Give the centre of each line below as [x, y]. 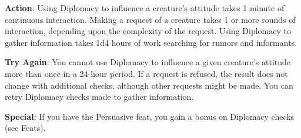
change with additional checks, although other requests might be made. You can [149, 85]
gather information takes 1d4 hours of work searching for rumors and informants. [151, 42]
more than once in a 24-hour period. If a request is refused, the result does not [146, 73]
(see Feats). [25, 128]
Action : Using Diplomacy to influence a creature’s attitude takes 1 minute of [145, 8]
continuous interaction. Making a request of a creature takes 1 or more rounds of [150, 19]
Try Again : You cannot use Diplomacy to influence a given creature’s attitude [148, 62]
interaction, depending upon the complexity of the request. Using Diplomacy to [148, 31]
